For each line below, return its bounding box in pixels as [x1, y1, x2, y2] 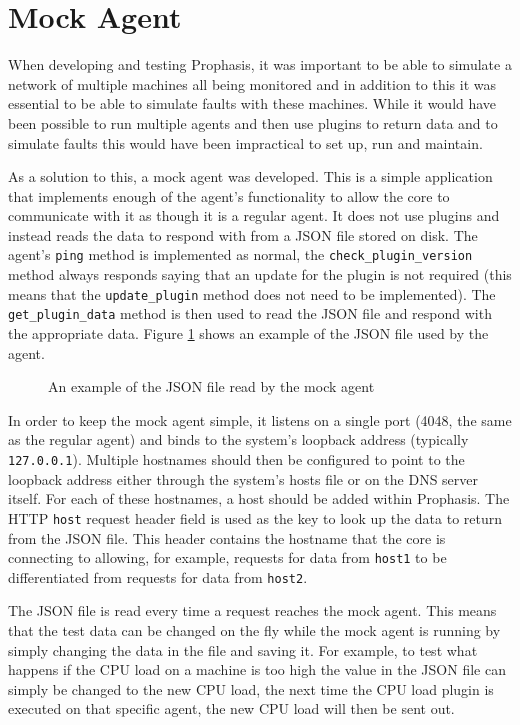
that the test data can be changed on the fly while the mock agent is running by [8, 620, 501, 640]
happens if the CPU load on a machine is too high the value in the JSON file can [8, 659, 506, 680]
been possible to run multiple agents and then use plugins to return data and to [8, 112, 498, 133]
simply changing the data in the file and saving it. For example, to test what [8, 639, 478, 660]
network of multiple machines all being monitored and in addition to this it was [8, 73, 496, 94]
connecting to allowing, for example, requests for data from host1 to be [8, 547, 447, 568]
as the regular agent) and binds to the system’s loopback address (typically [8, 429, 469, 450]
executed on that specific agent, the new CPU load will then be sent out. [8, 698, 455, 719]
